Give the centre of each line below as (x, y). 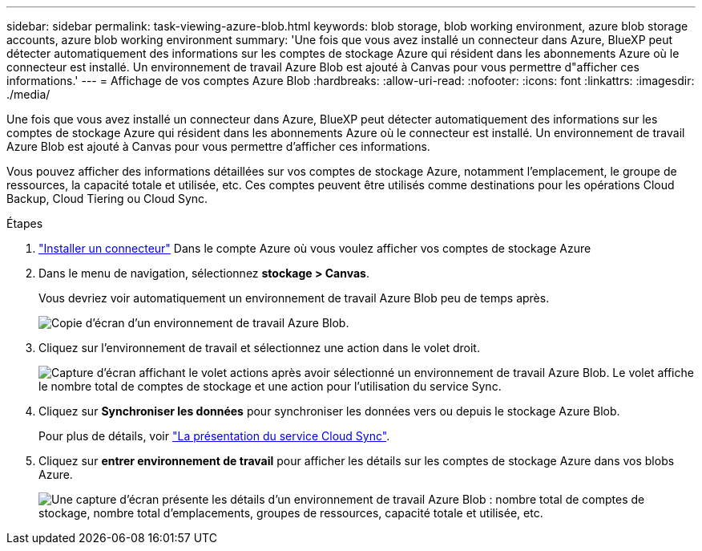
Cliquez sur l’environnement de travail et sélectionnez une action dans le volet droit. (259, 348)
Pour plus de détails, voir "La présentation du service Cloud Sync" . (214, 436)
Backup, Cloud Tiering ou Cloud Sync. (107, 199)
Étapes (25, 223)
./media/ (28, 94)
